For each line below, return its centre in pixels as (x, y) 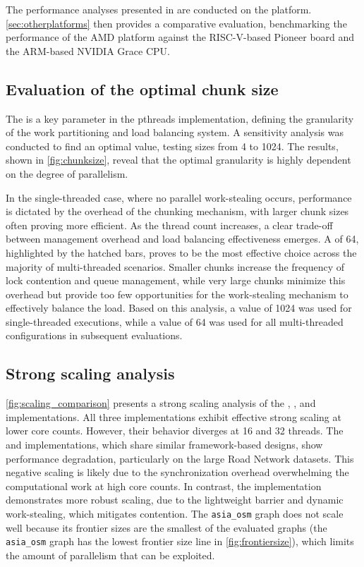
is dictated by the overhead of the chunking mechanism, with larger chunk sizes (177, 211)
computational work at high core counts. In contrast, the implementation (164, 486)
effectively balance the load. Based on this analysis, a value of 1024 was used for (179, 308)
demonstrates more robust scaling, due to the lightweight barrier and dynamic (175, 500)
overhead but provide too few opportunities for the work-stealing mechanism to (177, 294)
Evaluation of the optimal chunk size (142, 89)
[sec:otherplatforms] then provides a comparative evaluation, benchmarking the (176, 23)
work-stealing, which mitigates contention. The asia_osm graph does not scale (175, 514)
